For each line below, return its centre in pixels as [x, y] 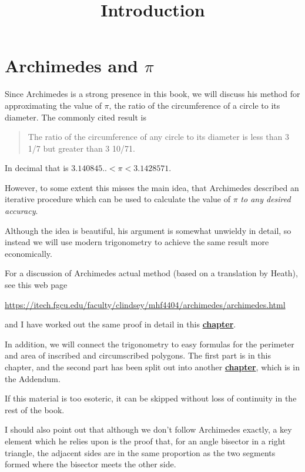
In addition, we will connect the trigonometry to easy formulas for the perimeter [150, 344]
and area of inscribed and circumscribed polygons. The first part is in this [138, 355]
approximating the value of [53, 105]
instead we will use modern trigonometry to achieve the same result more [137, 242]
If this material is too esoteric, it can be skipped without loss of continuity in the [151, 398]
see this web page [36, 285]
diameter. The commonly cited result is [76, 117]
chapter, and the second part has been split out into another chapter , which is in [152, 367]
